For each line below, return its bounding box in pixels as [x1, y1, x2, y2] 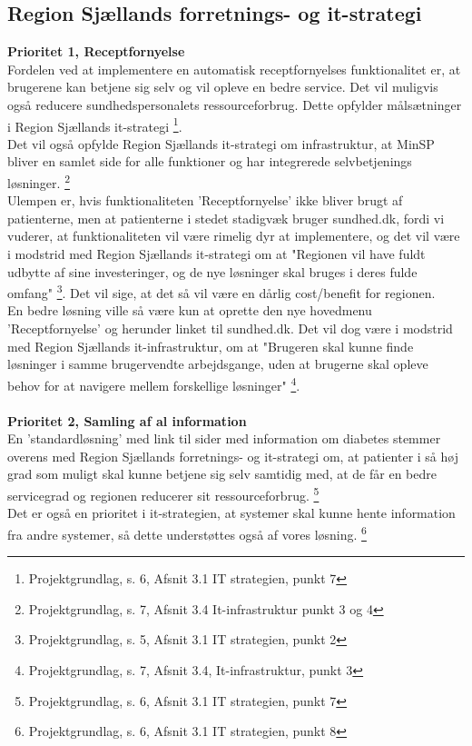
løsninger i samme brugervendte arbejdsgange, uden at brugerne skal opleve [7, 354, 428, 373]
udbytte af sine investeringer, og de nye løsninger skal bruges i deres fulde [7, 262, 418, 281]
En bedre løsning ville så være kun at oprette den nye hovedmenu [7, 301, 372, 320]
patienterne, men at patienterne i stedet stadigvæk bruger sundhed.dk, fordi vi [7, 208, 445, 227]
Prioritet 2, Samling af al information [7, 411, 247, 430]
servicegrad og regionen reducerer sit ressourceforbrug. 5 [7, 483, 320, 504]
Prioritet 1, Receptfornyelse [7, 42, 185, 61]
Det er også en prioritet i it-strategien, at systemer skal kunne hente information [7, 503, 456, 522]
